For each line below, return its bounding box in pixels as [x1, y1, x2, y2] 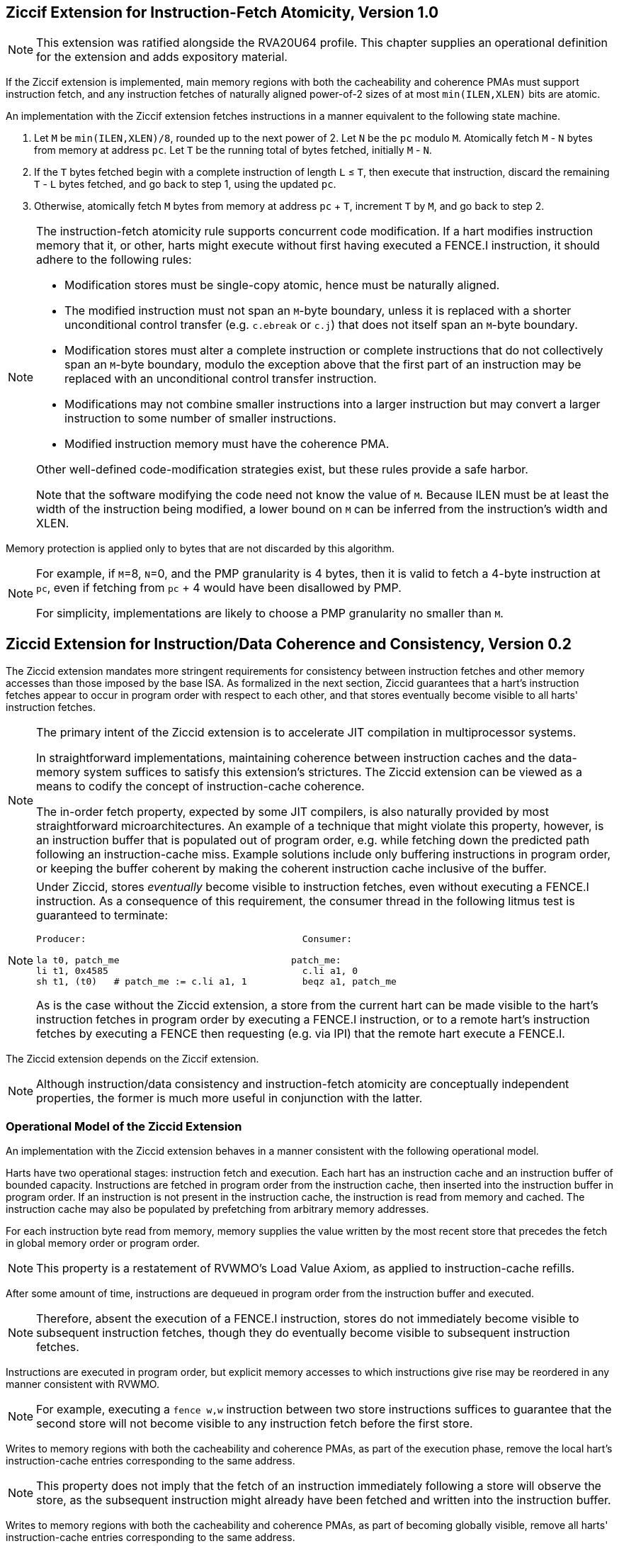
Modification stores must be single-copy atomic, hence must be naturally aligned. [64, 278, 500, 293]
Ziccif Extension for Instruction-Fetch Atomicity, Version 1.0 [6, 4, 439, 21]
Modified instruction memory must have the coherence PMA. [64, 437, 390, 452]
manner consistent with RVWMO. [6, 1378, 159, 1391]
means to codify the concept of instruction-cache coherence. [36, 779, 365, 794]
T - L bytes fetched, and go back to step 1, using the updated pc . [34, 178, 336, 191]
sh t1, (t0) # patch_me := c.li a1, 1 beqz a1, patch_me [36, 976, 397, 987]
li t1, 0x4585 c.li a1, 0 [36, 965, 358, 977]
